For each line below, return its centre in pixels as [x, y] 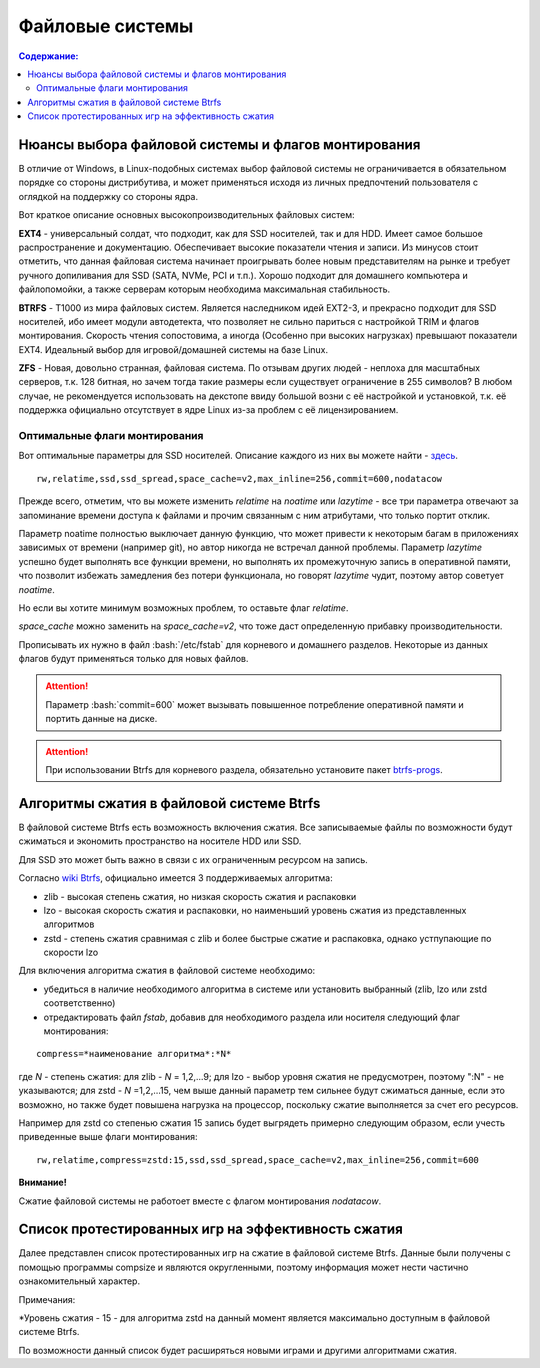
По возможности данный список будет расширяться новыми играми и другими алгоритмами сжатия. [237, 1350]
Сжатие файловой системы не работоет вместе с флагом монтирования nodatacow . [200, 1201]
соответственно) [79, 1003]
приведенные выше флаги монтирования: [108, 1137]
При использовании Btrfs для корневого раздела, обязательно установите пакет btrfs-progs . [244, 770]
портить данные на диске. [101, 719]
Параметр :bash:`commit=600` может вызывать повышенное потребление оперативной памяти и [254, 704]
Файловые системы [106, 26]
